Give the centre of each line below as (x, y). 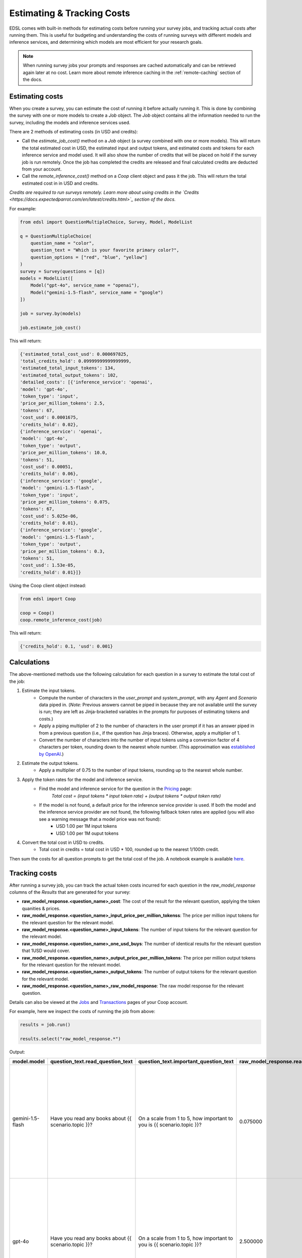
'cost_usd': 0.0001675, (49, 417)
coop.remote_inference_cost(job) (61, 620)
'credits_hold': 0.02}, (49, 424)
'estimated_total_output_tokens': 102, (69, 375)
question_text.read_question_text (92, 1062)
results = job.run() (45, 1025)
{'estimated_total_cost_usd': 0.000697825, (74, 354)
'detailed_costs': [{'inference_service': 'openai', (86, 382)
